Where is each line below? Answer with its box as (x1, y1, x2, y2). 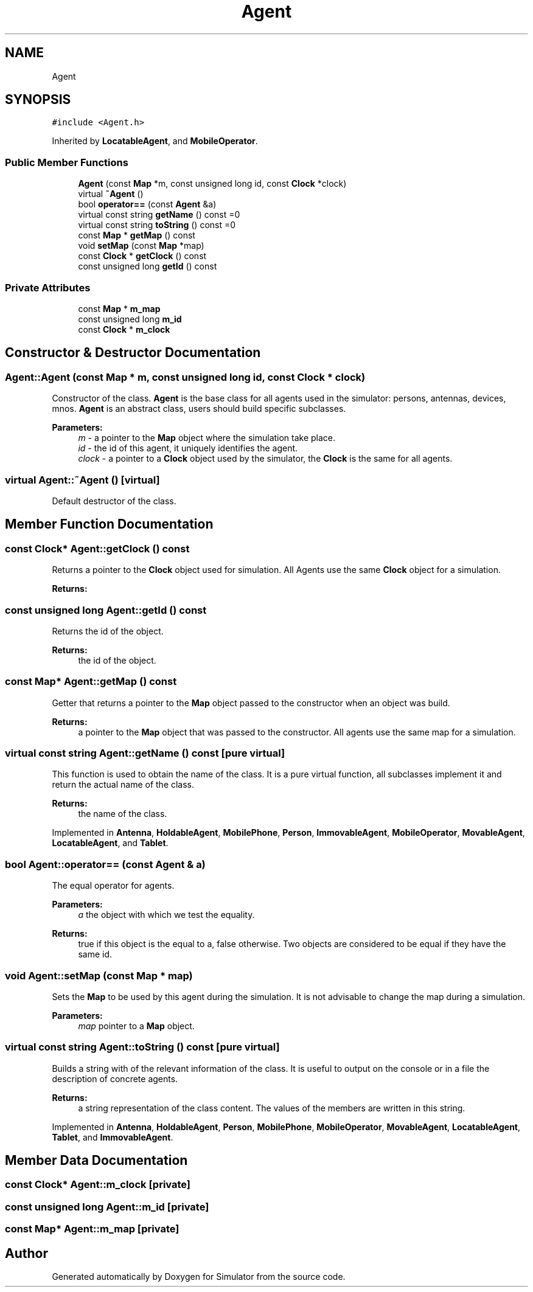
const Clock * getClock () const (78, 251, 207, 262)
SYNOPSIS (5, 92, 71, 108)
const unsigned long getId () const (78, 261, 217, 272)
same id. (78, 949, 113, 960)
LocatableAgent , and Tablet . (52, 838, 169, 849)
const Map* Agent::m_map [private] (5, 1223, 179, 1235)
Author (5, 1245, 48, 1261)
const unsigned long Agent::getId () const (5, 603, 207, 616)
